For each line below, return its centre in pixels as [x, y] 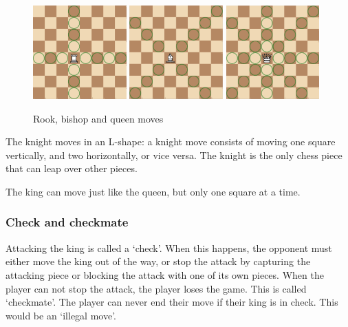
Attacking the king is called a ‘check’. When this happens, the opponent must [169, 247]
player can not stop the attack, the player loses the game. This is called [156, 288]
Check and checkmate [67, 222]
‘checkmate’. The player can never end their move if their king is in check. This [172, 302]
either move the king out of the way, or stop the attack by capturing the [158, 261]
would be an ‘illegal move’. [61, 315]
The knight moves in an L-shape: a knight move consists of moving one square [171, 141]
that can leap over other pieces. [72, 168]
